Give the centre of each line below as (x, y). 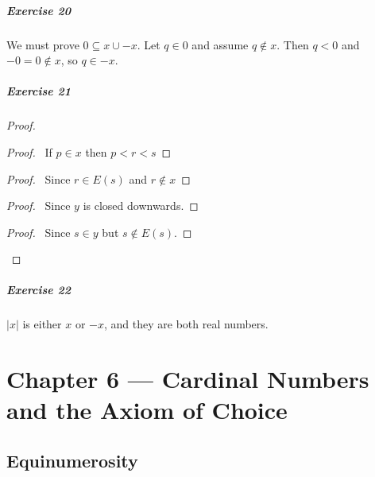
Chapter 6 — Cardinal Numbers (188, 379)
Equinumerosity (72, 460)
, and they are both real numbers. (186, 324)
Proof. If (29, 151)
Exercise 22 (39, 290)
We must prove (43, 44)
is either (42, 324)
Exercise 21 (39, 91)
